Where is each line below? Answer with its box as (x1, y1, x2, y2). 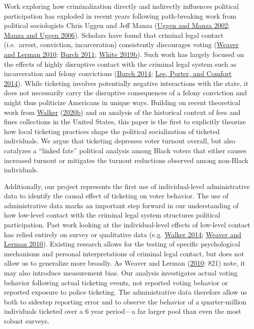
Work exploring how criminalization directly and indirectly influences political (4, 1, 239, 11)
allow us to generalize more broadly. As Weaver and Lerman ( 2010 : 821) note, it (4, 258, 245, 268)
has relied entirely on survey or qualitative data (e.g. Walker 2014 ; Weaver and (4, 229, 242, 239)
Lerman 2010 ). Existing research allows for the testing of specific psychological (4, 239, 240, 249)
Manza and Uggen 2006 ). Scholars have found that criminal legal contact (4, 29, 224, 40)
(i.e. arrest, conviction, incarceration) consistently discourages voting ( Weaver (4, 39, 239, 50)
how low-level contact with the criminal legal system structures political (4, 210, 221, 220)
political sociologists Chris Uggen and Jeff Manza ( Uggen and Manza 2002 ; (4, 20, 230, 30)
